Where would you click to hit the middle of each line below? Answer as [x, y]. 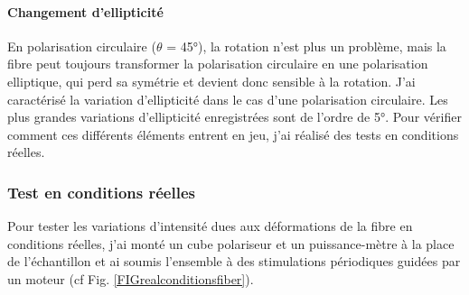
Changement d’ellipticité [85, 11]
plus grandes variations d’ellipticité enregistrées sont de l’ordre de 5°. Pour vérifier [234, 117]
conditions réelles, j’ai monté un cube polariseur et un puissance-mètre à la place [231, 243]
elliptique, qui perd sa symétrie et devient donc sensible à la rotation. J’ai [211, 81]
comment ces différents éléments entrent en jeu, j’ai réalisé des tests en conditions [233, 134]
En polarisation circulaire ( [82, 46]
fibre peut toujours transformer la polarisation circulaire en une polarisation [218, 64]
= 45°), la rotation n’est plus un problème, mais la [306, 46]
